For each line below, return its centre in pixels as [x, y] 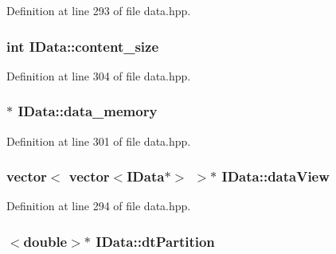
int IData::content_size [83, 46]
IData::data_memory [88, 111]
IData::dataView [275, 176]
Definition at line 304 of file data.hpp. [99, 75]
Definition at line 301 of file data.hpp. [99, 141]
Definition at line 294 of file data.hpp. [99, 206]
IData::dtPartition [155, 241]
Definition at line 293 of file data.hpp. [99, 10]
